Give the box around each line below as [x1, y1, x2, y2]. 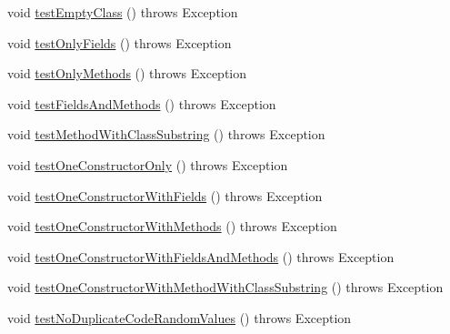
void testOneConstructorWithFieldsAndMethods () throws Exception [7, 247, 395, 266]
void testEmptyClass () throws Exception [7, 3, 238, 21]
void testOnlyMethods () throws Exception [7, 64, 246, 83]
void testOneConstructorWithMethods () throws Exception [7, 217, 337, 236]
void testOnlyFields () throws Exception [7, 33, 232, 52]
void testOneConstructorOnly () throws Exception [7, 155, 288, 174]
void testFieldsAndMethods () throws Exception [7, 94, 276, 113]
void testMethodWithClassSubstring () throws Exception [7, 125, 325, 144]
